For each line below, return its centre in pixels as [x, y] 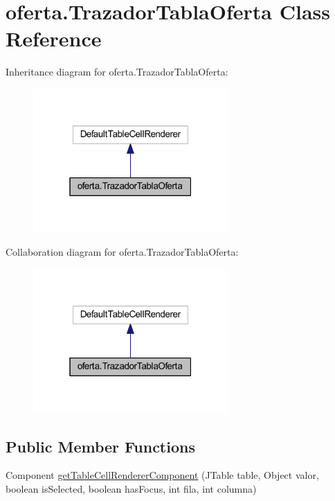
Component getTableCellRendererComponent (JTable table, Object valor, [162, 475]
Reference [54, 38]
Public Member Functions [100, 446]
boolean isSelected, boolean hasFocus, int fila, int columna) [131, 489]
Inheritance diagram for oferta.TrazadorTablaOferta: [117, 72]
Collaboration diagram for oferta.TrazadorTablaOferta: [122, 252]
